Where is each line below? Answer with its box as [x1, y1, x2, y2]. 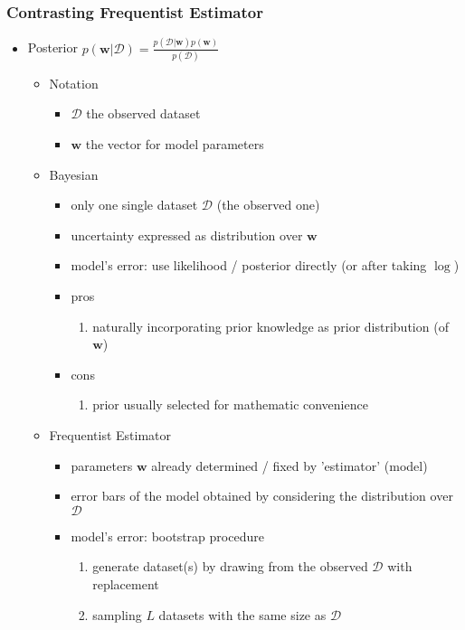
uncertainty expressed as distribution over [71, 225, 303, 244]
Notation [49, 73, 99, 92]
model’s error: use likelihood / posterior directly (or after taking [71, 256, 427, 275]
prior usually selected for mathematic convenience [92, 395, 368, 414]
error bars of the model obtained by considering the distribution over [71, 486, 453, 505]
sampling [92, 605, 142, 624]
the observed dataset [86, 104, 201, 123]
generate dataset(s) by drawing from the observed [92, 557, 368, 576]
